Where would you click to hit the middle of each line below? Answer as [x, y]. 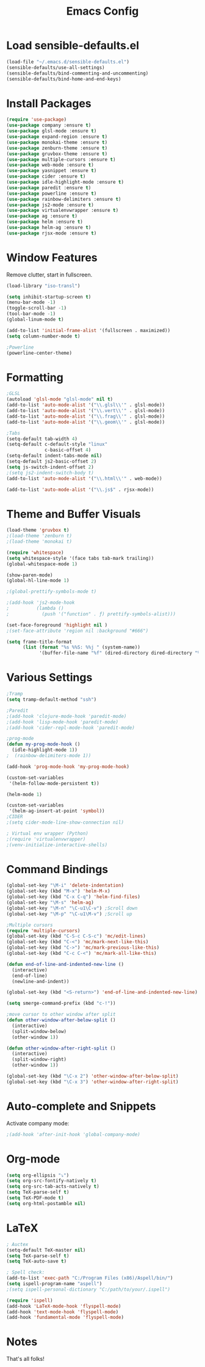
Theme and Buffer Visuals [74, 514]
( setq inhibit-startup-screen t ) [49, 297]
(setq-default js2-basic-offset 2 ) [52, 462]
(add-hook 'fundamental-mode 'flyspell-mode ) [65, 1318]
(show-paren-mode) [30, 575]
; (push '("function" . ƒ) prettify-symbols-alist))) [91, 614]
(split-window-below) [39, 1031]
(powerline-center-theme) [39, 353]
